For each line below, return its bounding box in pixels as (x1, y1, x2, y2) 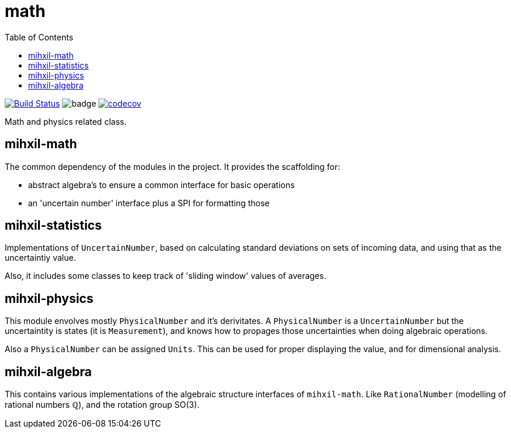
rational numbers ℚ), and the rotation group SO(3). (5, 400, 200, 410)
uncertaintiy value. (5, 253, 76, 263)
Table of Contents (5, 32, 74, 42)
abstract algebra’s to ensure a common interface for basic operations (28, 179, 295, 190)
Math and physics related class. (5, 116, 127, 127)
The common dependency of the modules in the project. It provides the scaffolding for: (5, 161, 341, 172)
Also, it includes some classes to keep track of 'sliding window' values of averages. (5, 271, 327, 281)
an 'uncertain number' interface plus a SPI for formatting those (28, 197, 270, 208)
